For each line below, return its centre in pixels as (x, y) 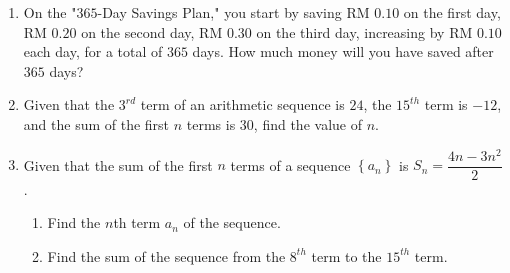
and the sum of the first (96, 123)
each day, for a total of (93, 51)
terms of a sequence (290, 164)
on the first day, (452, 12)
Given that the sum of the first (118, 164)
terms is (211, 123)
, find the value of (307, 123)
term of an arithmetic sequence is (242, 104)
